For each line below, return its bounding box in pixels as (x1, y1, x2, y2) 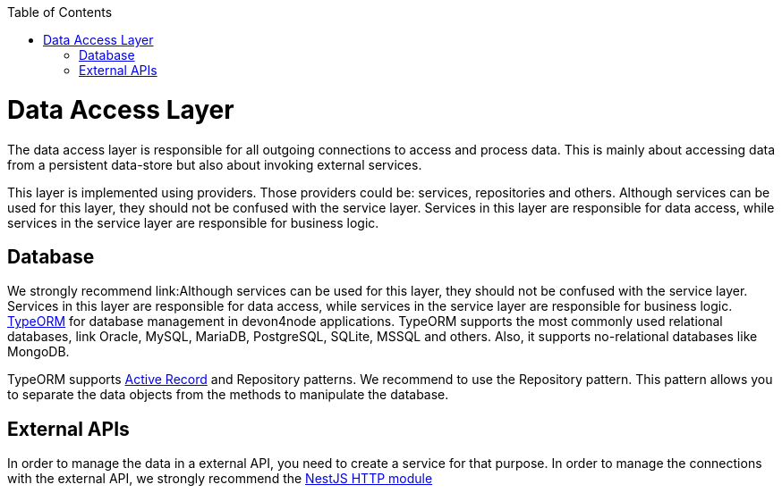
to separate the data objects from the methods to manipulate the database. (7, 387, 449, 403)
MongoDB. (7, 344, 70, 360)
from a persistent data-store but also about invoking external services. (7, 156, 422, 172)
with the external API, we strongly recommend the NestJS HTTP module (7, 471, 433, 487)
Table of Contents (7, 4, 113, 20)
